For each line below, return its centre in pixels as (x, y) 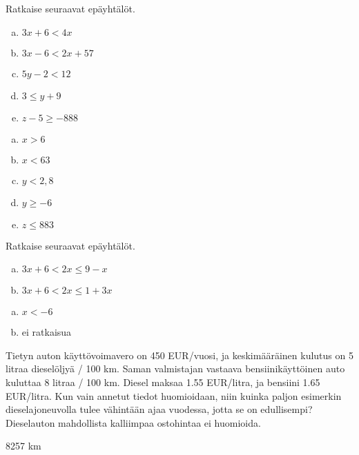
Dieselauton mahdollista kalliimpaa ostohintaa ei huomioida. (133, 422)
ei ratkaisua (47, 332)
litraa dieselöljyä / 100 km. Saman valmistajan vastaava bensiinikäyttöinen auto (175, 368)
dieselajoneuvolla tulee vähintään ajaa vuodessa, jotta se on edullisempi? (159, 409)
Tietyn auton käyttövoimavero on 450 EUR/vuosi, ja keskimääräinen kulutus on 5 (179, 355)
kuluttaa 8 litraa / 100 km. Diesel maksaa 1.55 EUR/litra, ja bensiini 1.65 (163, 382)
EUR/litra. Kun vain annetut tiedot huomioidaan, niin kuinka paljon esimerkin (174, 395)
